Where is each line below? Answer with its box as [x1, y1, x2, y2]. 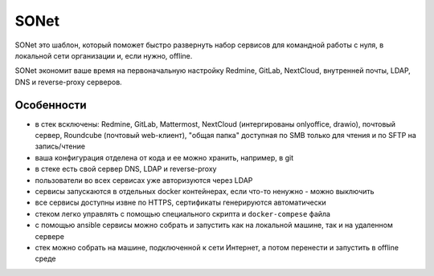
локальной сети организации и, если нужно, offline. [14, 51, 193, 60]
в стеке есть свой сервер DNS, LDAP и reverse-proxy [35, 164, 217, 174]
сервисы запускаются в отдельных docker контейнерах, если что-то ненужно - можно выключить [35, 186, 375, 196]
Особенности [14, 98, 87, 112]
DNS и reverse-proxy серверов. [14, 77, 122, 87]
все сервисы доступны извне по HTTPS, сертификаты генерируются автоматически [35, 197, 327, 208]
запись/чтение [35, 141, 86, 152]
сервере [35, 231, 64, 241]
